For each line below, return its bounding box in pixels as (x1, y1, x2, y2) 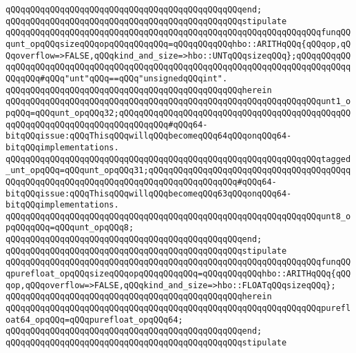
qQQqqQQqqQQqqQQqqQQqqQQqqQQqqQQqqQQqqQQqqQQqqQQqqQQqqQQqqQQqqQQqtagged (6, 154, 351, 164)
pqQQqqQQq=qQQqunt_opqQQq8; (6, 223, 134, 233)
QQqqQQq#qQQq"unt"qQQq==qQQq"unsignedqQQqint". (6, 73, 228, 83)
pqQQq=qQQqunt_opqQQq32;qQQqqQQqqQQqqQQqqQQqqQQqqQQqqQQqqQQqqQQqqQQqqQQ (6, 108, 351, 118)
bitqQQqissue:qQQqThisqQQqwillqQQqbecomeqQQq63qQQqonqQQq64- (6, 188, 292, 199)
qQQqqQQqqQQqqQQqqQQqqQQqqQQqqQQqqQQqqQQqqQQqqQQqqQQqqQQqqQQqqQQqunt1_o (6, 97, 351, 107)
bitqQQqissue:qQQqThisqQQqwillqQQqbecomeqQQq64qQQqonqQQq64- (6, 131, 292, 141)
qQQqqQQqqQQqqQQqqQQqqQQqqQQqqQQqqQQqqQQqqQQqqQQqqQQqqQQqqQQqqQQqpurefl (6, 303, 351, 314)
